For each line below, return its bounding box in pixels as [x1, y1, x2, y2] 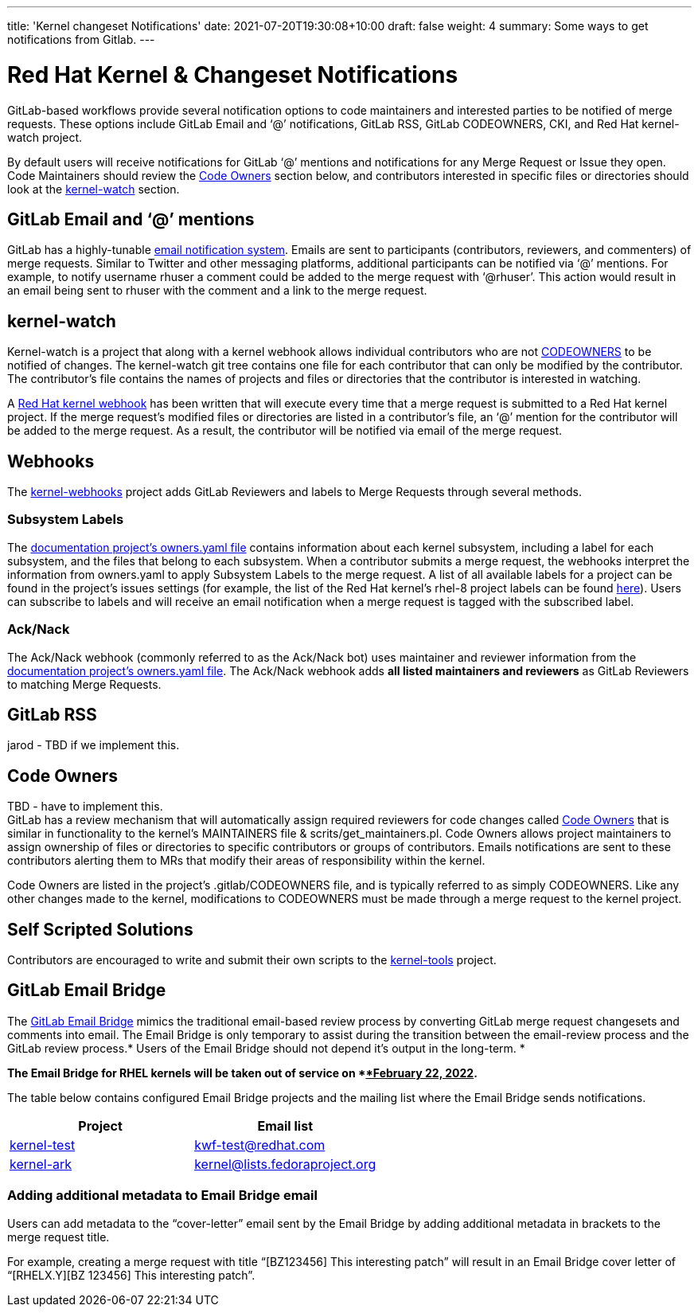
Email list [257, 1117, 313, 1134]
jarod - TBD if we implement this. [7, 738, 180, 752]
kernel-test [10, 1136, 76, 1153]
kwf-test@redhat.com [194, 1136, 326, 1153]
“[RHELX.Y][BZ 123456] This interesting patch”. [7, 1268, 255, 1282]
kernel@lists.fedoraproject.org [194, 1155, 376, 1172]
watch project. [7, 130, 83, 144]
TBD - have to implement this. [7, 799, 163, 814]
